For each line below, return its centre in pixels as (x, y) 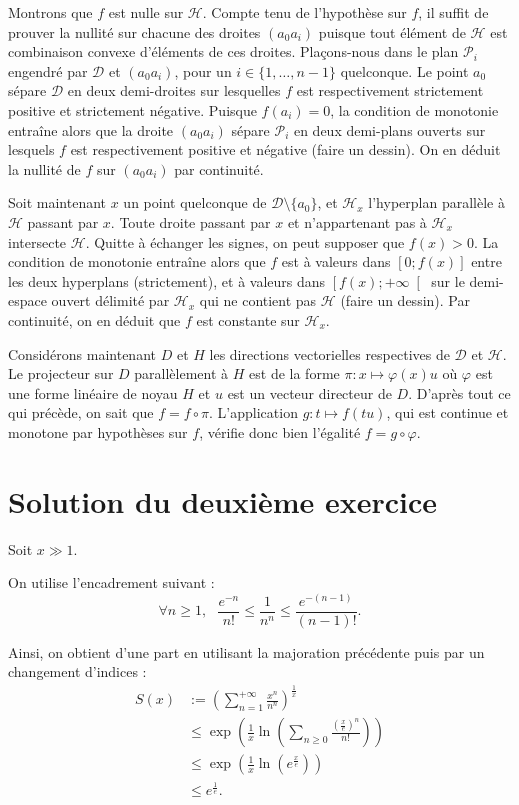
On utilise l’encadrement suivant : (111, 582)
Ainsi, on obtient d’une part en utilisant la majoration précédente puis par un (246, 651)
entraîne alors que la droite (91, 129)
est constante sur (248, 319)
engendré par (48, 70)
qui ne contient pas (258, 300)
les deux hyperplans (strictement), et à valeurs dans (167, 280)
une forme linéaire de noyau (93, 392)
